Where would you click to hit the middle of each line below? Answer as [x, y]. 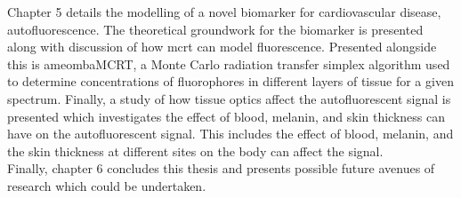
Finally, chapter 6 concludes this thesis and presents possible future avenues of [221, 168]
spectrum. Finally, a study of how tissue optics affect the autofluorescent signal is [229, 98]
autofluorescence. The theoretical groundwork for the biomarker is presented [215, 29]
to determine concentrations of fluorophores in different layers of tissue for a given [230, 81]
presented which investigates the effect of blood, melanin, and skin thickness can [226, 116]
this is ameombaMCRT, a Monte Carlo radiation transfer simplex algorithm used [229, 63]
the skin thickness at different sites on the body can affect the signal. [195, 150]
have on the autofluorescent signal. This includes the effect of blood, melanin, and [230, 134]
